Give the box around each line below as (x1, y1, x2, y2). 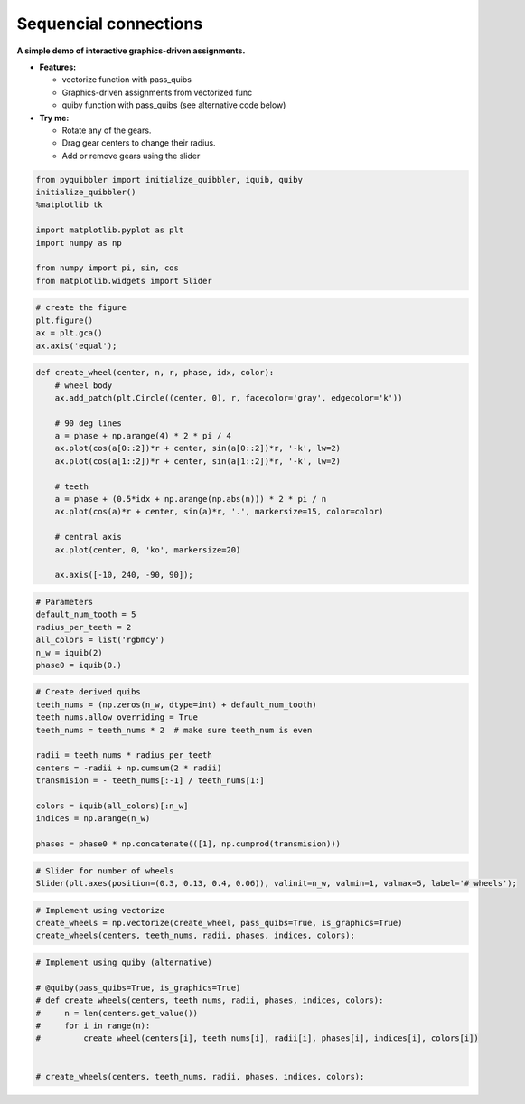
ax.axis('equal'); (35, 340, 117, 351)
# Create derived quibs (35, 687, 142, 697)
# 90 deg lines (54, 418, 122, 429)
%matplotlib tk (35, 200, 103, 210)
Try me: (39, 112, 70, 123)
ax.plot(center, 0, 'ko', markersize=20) (54, 544, 241, 555)
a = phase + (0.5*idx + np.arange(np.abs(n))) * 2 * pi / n (54, 494, 327, 505)
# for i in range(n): (35, 1021, 151, 1031)
